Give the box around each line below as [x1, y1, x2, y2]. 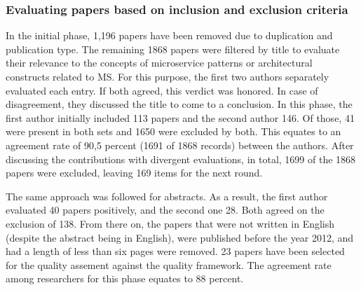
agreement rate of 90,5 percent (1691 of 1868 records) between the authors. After [6, 137, 354, 152]
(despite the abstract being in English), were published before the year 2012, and [6, 230, 354, 244]
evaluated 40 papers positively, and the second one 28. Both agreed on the [6, 202, 325, 217]
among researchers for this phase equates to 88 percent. [6, 271, 244, 286]
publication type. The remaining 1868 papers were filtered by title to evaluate [6, 41, 340, 56]
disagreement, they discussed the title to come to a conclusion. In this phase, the [6, 97, 353, 111]
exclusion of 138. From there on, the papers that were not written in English [6, 216, 335, 230]
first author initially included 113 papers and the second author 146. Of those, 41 [6, 110, 355, 125]
